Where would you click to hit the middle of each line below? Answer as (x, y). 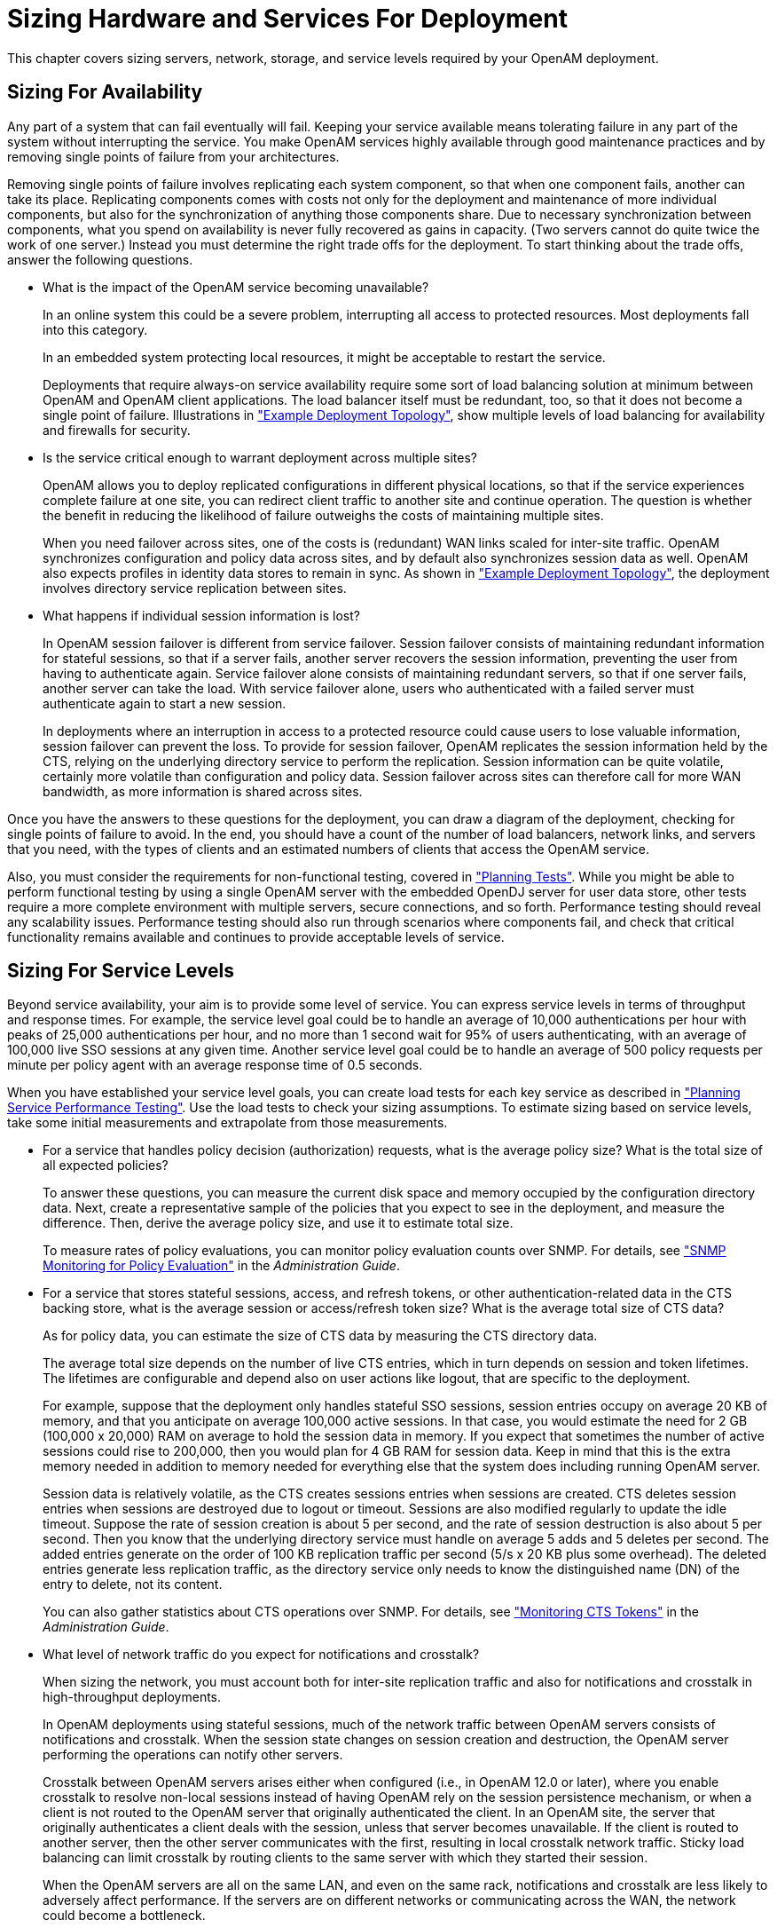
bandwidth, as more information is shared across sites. (203, 791)
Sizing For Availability (105, 92)
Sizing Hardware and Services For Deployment (287, 19)
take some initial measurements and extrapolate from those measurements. (228, 1123)
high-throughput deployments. (132, 1697)
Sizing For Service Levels (121, 971)
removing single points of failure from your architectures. (173, 156)
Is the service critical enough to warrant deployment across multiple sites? (260, 457)
